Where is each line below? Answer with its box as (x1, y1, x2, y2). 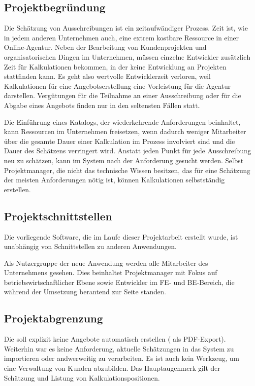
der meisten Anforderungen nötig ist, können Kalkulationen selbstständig (4, 175, 225, 185)
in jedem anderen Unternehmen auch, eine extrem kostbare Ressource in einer (4, 32, 239, 42)
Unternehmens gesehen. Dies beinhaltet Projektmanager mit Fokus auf (4, 267, 218, 278)
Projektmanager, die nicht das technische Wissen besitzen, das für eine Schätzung (4, 165, 251, 175)
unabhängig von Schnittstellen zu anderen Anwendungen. (4, 241, 177, 251)
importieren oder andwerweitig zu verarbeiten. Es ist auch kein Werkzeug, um (4, 353, 239, 363)
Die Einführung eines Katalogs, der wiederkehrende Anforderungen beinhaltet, (4, 116, 241, 127)
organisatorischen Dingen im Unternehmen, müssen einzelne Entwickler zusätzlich (4, 51, 251, 62)
